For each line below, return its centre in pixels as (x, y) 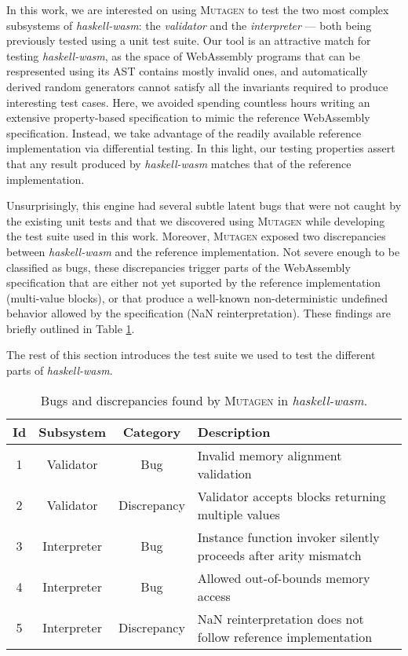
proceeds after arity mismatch (279, 555)
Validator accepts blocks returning (291, 496)
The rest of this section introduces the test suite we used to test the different (191, 355)
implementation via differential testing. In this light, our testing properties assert (201, 148)
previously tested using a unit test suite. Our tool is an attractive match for (189, 40)
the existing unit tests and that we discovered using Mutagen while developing (196, 220)
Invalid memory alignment (270, 455)
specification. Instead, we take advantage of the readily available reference (184, 132)
